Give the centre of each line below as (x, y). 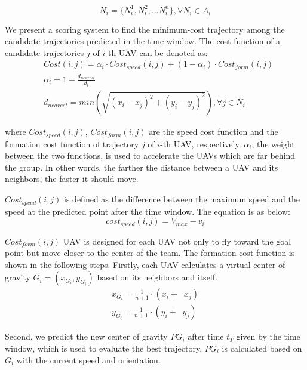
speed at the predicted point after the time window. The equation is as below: (148, 211)
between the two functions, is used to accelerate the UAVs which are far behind (150, 155)
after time (206, 336)
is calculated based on (262, 348)
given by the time (268, 336)
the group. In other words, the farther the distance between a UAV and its (142, 167)
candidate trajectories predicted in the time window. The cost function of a (143, 41)
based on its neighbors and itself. (157, 277)
